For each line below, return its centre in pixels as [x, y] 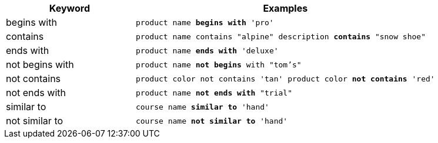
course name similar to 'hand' [202, 107]
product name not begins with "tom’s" [218, 64]
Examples [285, 8]
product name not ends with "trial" [214, 93]
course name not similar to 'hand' [212, 121]
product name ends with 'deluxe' [207, 50]
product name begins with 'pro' [205, 22]
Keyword [70, 8]
